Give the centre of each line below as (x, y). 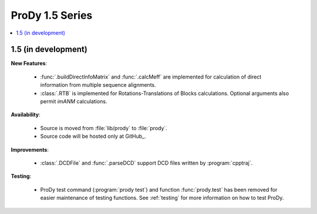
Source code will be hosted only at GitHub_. (93, 136)
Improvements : (30, 150)
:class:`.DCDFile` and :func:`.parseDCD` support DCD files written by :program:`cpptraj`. (146, 163)
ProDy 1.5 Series (52, 15)
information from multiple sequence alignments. (98, 85)
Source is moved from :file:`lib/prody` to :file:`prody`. (104, 128)
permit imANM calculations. (74, 101)
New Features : (29, 63)
